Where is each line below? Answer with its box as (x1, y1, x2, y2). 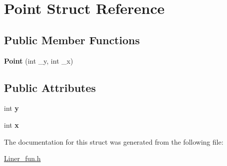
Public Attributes (4, 80, 96, 95)
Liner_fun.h (4, 153, 41, 164)
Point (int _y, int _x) (4, 55, 73, 66)
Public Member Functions (4, 32, 140, 47)
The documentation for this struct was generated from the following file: (4, 136, 224, 147)
